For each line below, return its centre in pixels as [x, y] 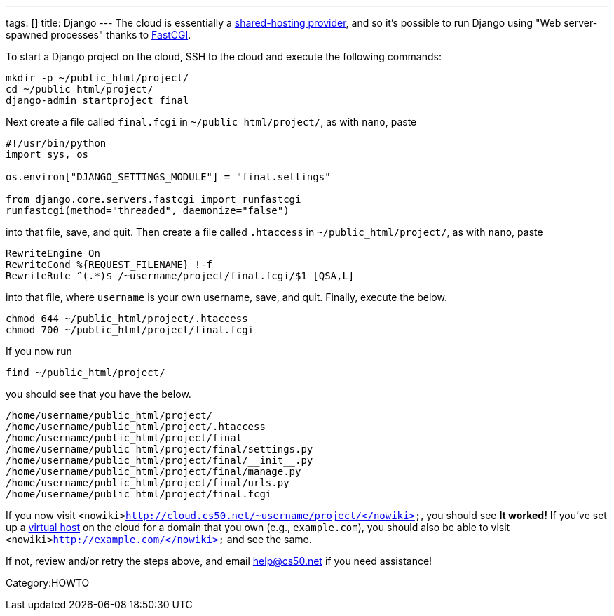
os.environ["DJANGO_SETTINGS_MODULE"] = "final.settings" [168, 177]
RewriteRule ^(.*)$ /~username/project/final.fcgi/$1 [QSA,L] [180, 276]
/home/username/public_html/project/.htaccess [136, 427]
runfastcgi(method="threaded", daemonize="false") [148, 210]
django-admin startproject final [97, 100]
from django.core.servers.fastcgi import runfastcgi [153, 199]
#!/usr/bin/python [56, 143]
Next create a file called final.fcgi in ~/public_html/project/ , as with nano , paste [211, 122]
